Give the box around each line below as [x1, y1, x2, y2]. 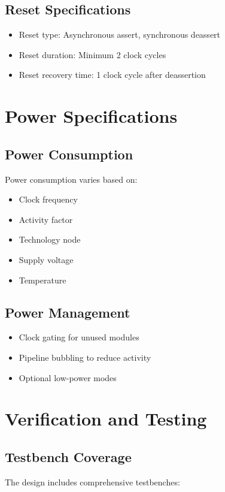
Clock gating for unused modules [19, 331, 139, 343]
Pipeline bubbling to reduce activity [19, 351, 151, 363]
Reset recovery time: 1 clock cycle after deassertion [19, 68, 206, 81]
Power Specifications [5, 104, 178, 128]
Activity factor [19, 213, 73, 225]
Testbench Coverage [5, 447, 132, 466]
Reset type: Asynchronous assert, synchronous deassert [19, 28, 221, 41]
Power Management [5, 303, 130, 321]
